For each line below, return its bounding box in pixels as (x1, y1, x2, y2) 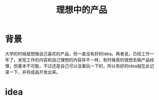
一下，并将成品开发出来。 (9, 69, 61, 75)
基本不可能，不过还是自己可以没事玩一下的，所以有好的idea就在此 (18, 63, 150, 69)
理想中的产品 (55, 4, 107, 16)
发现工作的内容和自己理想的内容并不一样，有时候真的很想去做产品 (18, 57, 150, 62)
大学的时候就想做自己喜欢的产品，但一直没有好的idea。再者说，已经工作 (5, 51, 150, 57)
